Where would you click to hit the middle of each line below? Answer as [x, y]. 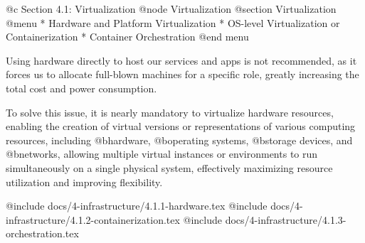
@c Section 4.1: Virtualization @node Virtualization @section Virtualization [171, 9]
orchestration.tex [42, 233]
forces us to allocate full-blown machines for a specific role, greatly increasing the [182, 74]
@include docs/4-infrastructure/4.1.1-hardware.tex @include [137, 206]
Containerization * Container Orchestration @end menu [127, 37]
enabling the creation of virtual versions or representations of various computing [181, 126]
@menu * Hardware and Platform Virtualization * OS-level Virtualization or [173, 22]
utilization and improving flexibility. [84, 182]
